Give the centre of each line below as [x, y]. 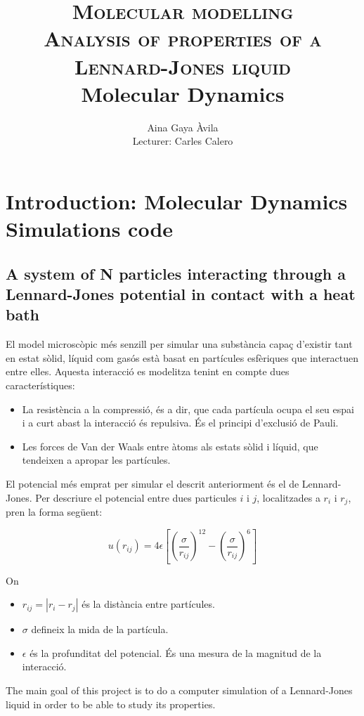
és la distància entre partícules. [148, 604]
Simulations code [90, 229]
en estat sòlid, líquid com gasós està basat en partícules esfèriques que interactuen [182, 357]
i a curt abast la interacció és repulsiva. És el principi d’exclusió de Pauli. [180, 423]
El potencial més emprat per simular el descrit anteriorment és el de [152, 483]
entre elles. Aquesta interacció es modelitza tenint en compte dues [148, 371]
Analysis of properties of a [183, 38]
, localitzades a [288, 497]
